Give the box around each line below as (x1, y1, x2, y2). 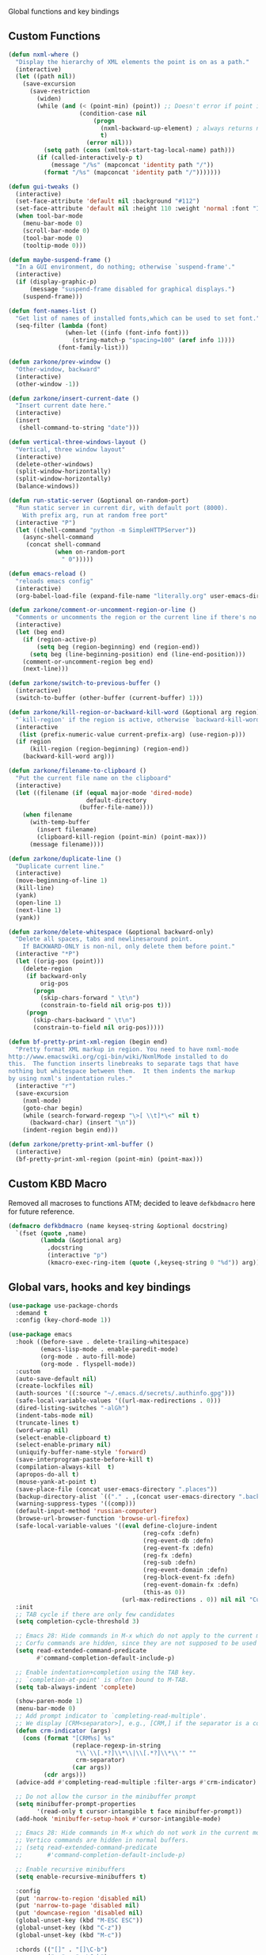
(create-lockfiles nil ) (15, 1382, 93, 1390)
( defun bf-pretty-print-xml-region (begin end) (8, 1037, 169, 1046)
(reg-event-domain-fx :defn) (142, 1581, 239, 1589)
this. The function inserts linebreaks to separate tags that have (8, 1060, 239, 1068)
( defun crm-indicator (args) (15, 1726, 112, 1735)
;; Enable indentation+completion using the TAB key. (15, 1668, 196, 1676)
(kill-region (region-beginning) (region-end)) (28, 745, 190, 753)
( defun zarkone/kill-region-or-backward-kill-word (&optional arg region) (8, 708, 260, 716)
